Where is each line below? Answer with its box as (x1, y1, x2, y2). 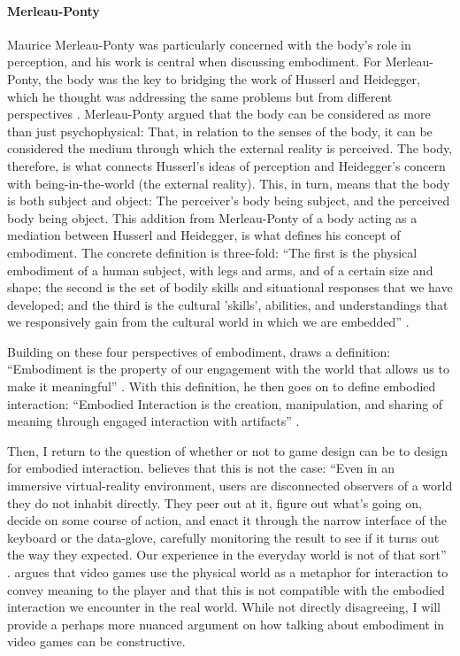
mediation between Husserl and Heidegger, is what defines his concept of (7, 226, 401, 244)
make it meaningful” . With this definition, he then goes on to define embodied (7, 377, 436, 396)
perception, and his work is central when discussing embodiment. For (7, 52, 382, 71)
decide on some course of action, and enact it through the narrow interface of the (7, 511, 447, 529)
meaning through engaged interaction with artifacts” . (7, 412, 300, 430)
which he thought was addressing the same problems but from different (7, 87, 393, 105)
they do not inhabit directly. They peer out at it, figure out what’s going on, (7, 493, 422, 512)
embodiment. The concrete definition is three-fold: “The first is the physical (7, 243, 418, 261)
